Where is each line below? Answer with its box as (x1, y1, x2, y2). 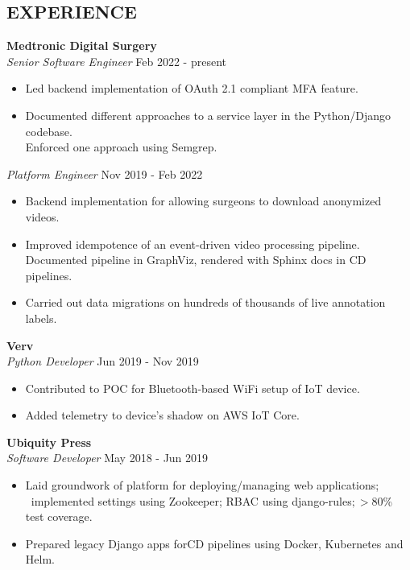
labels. (25, 309, 57, 326)
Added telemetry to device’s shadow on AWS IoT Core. (25, 407, 300, 423)
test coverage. (25, 508, 93, 525)
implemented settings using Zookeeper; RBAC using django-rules (31, 492, 352, 509)
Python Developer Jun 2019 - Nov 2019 (6, 353, 199, 370)
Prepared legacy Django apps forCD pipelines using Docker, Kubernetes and (25, 535, 404, 551)
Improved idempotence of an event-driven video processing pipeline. (25, 235, 360, 252)
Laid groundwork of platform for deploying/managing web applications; (25, 477, 379, 494)
